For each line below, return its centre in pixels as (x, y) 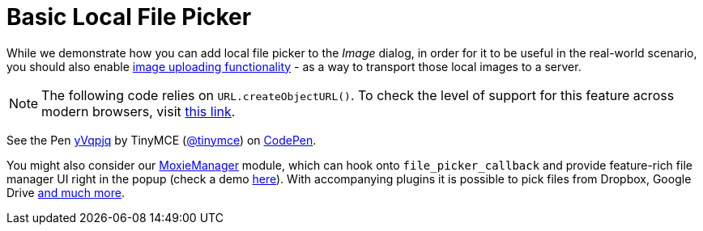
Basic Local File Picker (129, 17)
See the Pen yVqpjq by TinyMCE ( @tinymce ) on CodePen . (162, 140)
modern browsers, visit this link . (138, 111)
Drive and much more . (66, 192)
